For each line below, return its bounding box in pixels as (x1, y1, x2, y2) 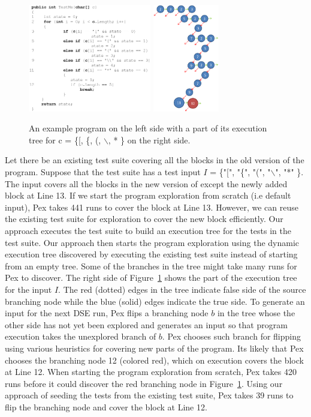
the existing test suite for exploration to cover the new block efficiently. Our (5, 212, 283, 225)
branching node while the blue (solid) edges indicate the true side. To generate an (5, 295, 305, 307)
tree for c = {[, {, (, (29, 133, 101, 146)
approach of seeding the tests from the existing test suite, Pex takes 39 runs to (5, 389, 294, 401)
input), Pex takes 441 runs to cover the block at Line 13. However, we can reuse (5, 200, 298, 213)
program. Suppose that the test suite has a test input (5, 166, 201, 178)
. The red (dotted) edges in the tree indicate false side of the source (58, 283, 306, 295)
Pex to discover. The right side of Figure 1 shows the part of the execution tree (5, 271, 297, 284)
